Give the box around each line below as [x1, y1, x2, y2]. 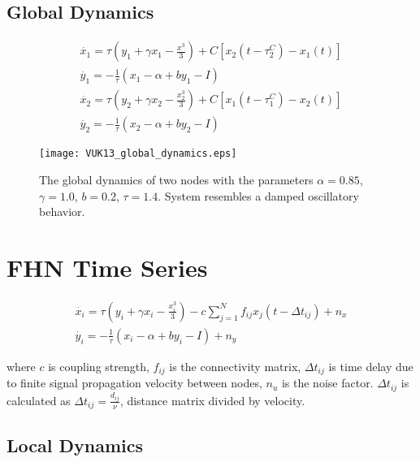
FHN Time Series [6, 250, 208, 283]
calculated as [6, 391, 71, 408]
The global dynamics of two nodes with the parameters [39, 171, 314, 188]
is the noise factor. [281, 374, 374, 391]
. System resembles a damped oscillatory [158, 187, 359, 204]
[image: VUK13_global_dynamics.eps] [39, 148, 237, 160]
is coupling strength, [48, 357, 149, 374]
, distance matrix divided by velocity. [119, 391, 305, 408]
